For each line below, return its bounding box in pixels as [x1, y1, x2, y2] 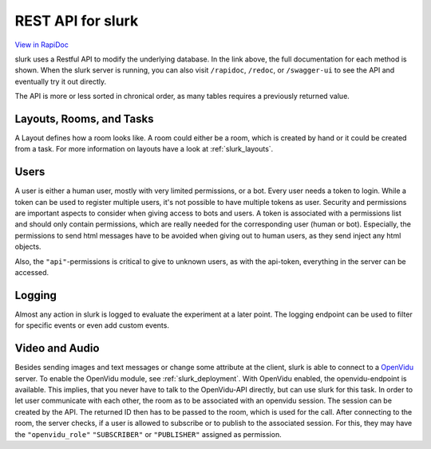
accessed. [14, 268, 49, 278]
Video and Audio [14, 341, 100, 355]
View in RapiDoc [14, 40, 69, 49]
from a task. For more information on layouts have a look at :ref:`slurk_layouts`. [14, 144, 274, 154]
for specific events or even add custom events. [14, 321, 169, 330]
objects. [14, 242, 42, 251]
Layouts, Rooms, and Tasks [14, 112, 154, 125]
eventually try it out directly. [14, 77, 107, 86]
